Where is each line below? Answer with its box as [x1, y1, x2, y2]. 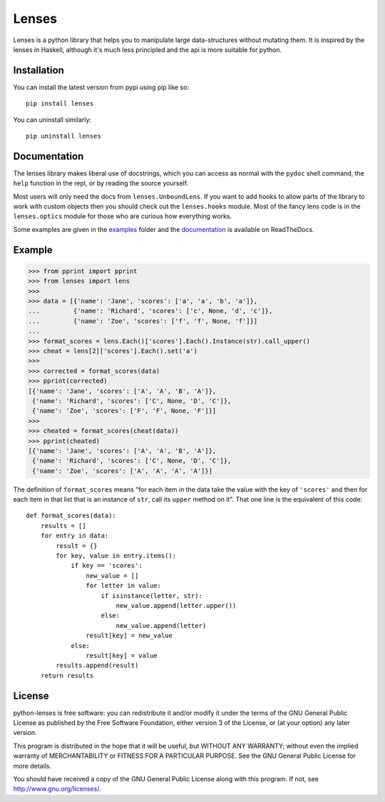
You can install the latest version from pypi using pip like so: [13, 83, 189, 91]
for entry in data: [40, 532, 109, 540]
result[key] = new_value [86, 631, 173, 640]
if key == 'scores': [71, 562, 143, 570]
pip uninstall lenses [26, 132, 101, 141]
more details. [13, 761, 52, 770]
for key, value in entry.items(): [56, 552, 177, 560]
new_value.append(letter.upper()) [115, 601, 237, 609]
